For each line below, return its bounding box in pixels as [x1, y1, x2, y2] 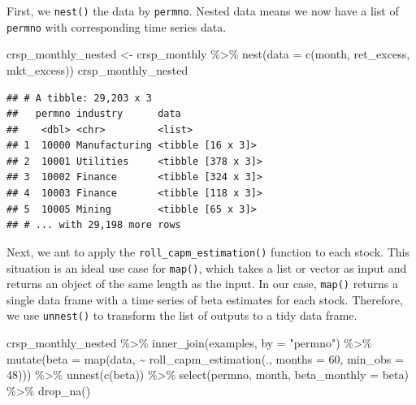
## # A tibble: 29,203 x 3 [6, 92, 152, 104]
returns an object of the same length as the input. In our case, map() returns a [6, 275, 399, 292]
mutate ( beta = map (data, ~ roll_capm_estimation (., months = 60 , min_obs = [6, 350, 404, 367]
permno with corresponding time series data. [6, 18, 227, 35]
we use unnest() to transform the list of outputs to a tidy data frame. [6, 307, 357, 324]
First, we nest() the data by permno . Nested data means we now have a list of [6, 2, 399, 19]
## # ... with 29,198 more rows [6, 219, 181, 231]
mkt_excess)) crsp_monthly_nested [6, 61, 188, 78]
